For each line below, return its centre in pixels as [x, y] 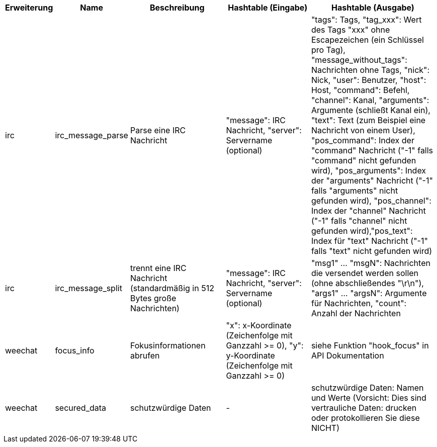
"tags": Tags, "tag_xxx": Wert [366, 20]
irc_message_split [89, 288]
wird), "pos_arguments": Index [369, 170]
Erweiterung [29, 8]
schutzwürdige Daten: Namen [367, 388]
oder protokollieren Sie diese [365, 418]
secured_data [81, 408]
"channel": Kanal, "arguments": [370, 100]
